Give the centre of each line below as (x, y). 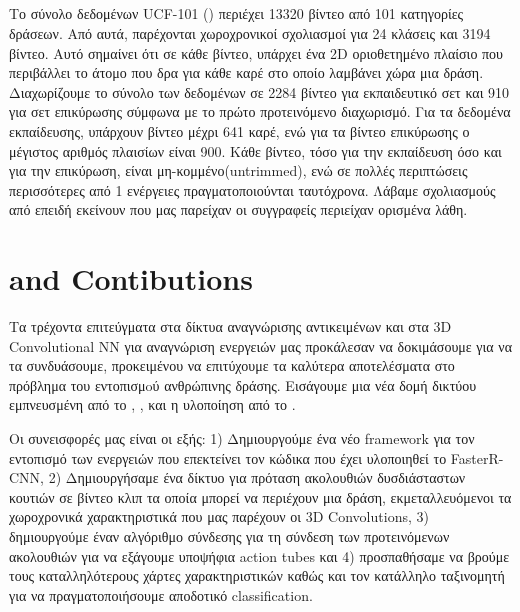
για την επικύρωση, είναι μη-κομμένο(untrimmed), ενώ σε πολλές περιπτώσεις (238, 170)
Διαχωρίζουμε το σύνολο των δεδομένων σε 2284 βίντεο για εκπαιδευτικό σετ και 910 (259, 91)
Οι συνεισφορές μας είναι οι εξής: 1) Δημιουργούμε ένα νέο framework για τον (242, 438)
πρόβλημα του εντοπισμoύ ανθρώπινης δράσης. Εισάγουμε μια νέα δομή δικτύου (243, 384)
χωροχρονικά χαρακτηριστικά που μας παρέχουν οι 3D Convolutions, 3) (219, 516)
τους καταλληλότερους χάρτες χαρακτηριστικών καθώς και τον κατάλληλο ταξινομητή (257, 575)
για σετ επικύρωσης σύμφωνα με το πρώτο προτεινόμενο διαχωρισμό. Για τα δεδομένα (260, 111)
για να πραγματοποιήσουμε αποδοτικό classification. (161, 594)
